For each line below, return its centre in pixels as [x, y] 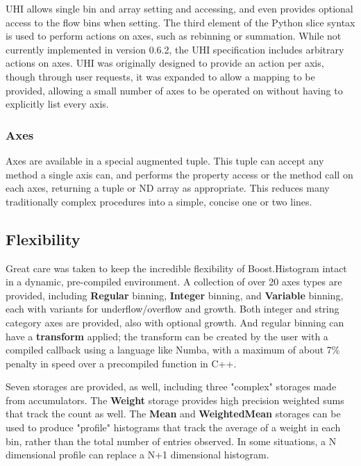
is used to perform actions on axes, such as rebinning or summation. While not [174, 36]
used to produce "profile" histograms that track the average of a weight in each [173, 427]
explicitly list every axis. [57, 104]
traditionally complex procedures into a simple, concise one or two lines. [159, 201]
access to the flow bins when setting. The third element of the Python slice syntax [180, 22]
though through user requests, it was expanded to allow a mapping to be [160, 76]
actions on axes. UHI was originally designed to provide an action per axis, [165, 63]
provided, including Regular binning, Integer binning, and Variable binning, [175, 295]
